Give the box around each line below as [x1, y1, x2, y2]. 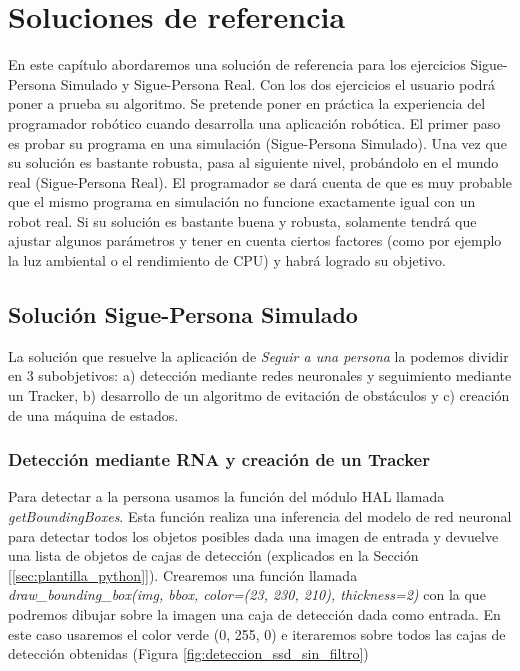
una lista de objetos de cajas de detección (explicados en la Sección [8, 545, 419, 566]
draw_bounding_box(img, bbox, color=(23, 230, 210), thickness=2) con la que [8, 584, 486, 605]
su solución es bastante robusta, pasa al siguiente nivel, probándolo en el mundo [8, 152, 499, 173]
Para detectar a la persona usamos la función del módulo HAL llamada [8, 486, 445, 507]
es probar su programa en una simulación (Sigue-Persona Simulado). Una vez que [8, 132, 507, 153]
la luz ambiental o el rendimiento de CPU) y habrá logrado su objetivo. [8, 250, 446, 271]
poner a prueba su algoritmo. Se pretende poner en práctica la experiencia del [8, 93, 486, 114]
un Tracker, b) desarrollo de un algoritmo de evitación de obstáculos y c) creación [8, 385, 510, 406]
